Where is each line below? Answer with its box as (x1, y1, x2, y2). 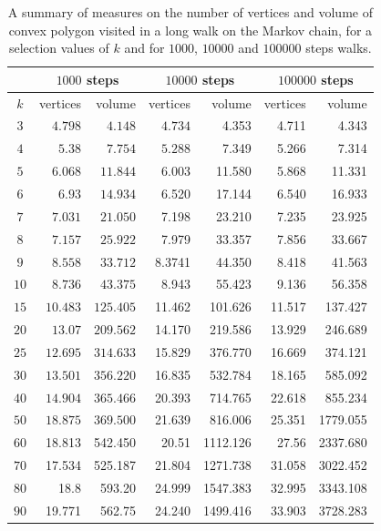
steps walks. (305, 38, 372, 57)
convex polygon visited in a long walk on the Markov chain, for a (8, 20, 373, 39)
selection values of (8, 38, 109, 57)
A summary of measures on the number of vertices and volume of (7, 3, 373, 21)
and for (124, 38, 165, 57)
